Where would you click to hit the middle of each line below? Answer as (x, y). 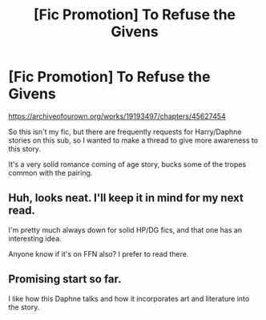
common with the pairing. (50, 172)
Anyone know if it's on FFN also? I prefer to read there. (99, 253)
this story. (25, 148)
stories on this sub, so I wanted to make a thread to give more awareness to (133, 140)
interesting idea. (35, 238)
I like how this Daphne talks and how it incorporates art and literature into (129, 298)
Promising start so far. (65, 279)
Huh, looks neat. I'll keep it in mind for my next (126, 198)
